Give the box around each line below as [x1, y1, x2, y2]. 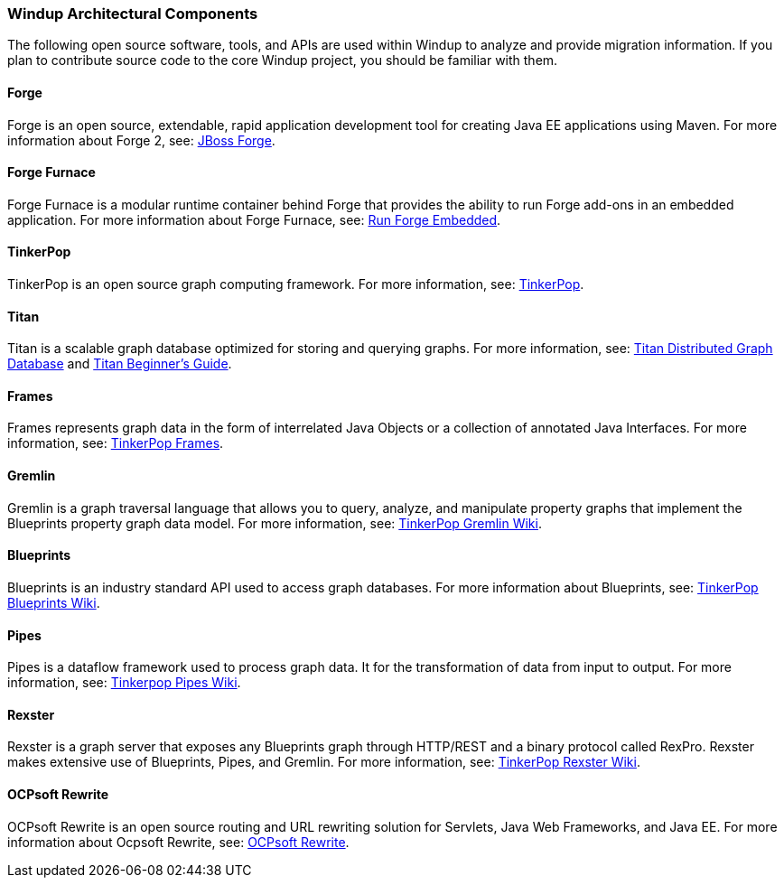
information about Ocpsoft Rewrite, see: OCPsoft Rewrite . [7, 834, 350, 850]
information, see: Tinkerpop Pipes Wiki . [7, 675, 241, 691]
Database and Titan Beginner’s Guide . [7, 356, 232, 372]
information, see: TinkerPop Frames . [7, 435, 224, 452]
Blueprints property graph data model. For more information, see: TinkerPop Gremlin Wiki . [7, 515, 542, 531]
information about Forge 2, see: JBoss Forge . [7, 132, 275, 148]
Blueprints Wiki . [7, 594, 100, 610]
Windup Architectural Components [7, 5, 258, 23]
